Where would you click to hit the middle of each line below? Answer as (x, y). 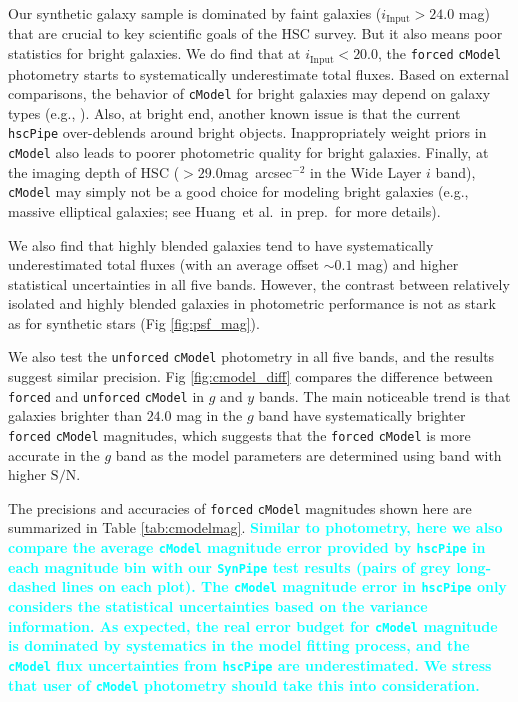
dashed (32, 586)
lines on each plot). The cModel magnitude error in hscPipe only (284, 586)
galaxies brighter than (75, 415)
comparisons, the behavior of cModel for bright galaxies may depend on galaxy (249, 93)
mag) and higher (408, 264)
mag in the (209, 415)
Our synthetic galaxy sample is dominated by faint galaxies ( (195, 13)
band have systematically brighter (362, 415)
